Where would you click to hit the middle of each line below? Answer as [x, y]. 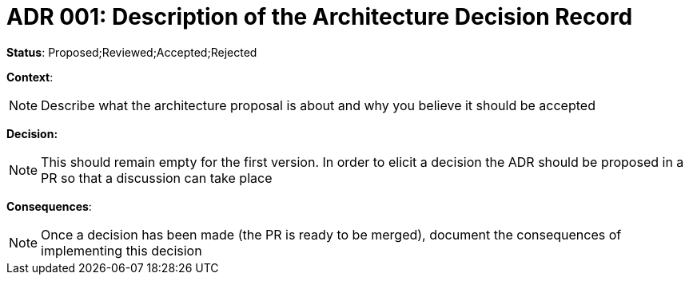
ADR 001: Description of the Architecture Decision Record [320, 17]
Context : [30, 77]
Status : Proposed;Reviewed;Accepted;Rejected [132, 52]
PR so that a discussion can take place [157, 178]
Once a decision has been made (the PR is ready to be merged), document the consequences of [331, 234]
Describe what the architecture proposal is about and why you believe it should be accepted [318, 105]
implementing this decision [121, 250]
